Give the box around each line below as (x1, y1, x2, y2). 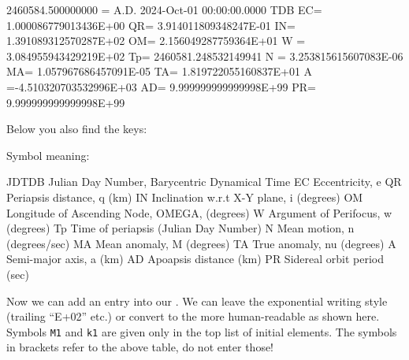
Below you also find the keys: (6, 121, 147, 137)
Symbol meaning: (6, 147, 90, 163)
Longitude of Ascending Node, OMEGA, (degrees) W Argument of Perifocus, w (6, 204, 392, 221)
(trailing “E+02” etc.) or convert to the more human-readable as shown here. (6, 308, 380, 325)
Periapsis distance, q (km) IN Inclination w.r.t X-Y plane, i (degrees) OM (6, 188, 363, 205)
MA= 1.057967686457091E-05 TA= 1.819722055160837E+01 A (6, 63, 313, 80)
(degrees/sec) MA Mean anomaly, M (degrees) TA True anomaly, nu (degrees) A (6, 235, 396, 251)
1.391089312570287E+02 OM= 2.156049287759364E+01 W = (6, 32, 306, 49)
